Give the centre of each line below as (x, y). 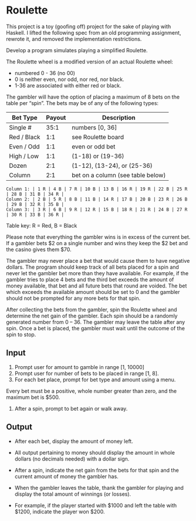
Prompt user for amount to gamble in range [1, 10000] (80, 367)
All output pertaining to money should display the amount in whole (94, 452)
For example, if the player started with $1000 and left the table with (96, 505)
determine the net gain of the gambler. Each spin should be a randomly (92, 316)
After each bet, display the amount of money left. (74, 441)
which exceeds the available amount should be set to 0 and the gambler (93, 292)
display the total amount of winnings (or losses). (73, 494)
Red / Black (25, 137)
